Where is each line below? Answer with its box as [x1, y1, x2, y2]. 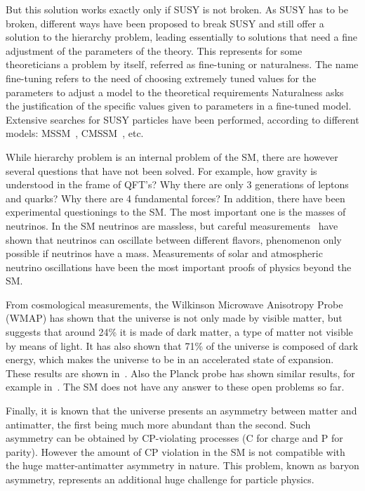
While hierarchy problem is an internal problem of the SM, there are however [6, 149, 338, 164]
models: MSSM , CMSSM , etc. [6, 126, 144, 140]
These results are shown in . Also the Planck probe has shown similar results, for [6, 365, 355, 380]
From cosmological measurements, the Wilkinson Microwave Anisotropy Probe [6, 296, 343, 311]
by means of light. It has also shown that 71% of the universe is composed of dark [6, 338, 359, 353]
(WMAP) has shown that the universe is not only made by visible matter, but [6, 310, 343, 325]
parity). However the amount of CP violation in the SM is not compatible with [6, 444, 345, 459]
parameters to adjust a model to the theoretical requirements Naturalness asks [6, 84, 344, 99]
